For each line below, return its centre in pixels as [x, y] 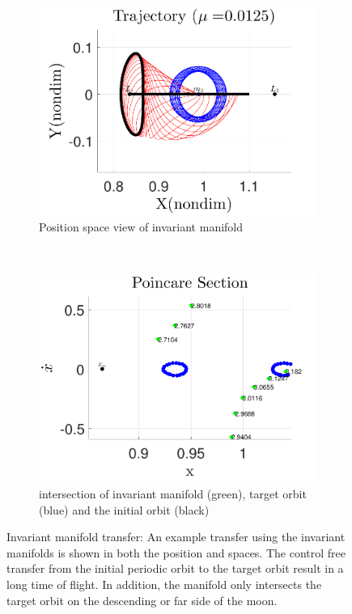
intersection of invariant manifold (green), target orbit [173, 493]
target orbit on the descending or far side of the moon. [142, 600]
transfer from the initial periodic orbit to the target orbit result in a [175, 568]
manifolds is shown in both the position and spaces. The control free [176, 552]
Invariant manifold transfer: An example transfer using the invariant [176, 537]
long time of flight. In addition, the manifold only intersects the [164, 584]
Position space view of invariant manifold [141, 226]
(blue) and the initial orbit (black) [124, 509]
